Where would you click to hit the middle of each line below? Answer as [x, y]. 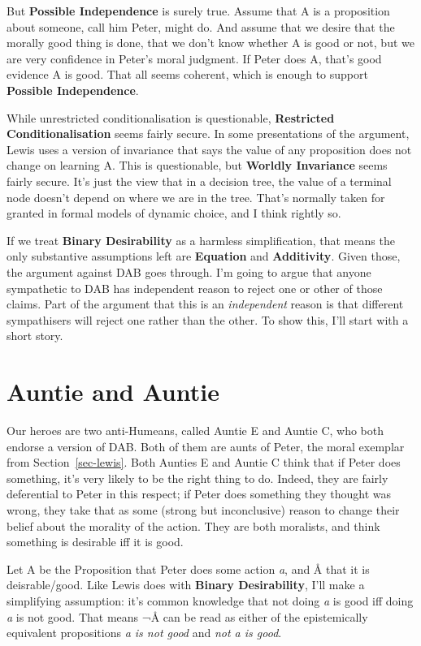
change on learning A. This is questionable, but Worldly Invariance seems [197, 165]
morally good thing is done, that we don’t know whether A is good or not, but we [210, 43]
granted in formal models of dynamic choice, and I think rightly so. [174, 213]
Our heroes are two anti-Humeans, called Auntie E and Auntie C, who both [195, 430]
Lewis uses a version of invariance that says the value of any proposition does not [209, 149]
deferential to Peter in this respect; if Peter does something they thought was [199, 494]
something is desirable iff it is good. [95, 542]
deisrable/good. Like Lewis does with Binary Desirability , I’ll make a [186, 585]
